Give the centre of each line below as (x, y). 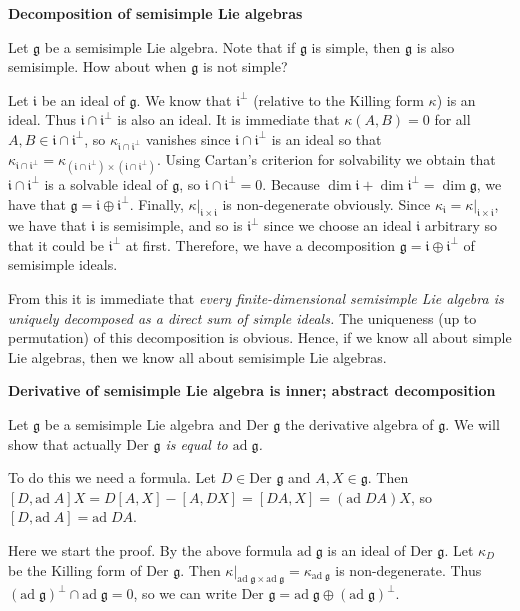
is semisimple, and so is (171, 225)
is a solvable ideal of (106, 183)
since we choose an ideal (338, 225)
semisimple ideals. (63, 264)
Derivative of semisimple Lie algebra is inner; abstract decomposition (252, 390)
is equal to (196, 443)
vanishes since (188, 138)
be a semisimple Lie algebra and (143, 424)
